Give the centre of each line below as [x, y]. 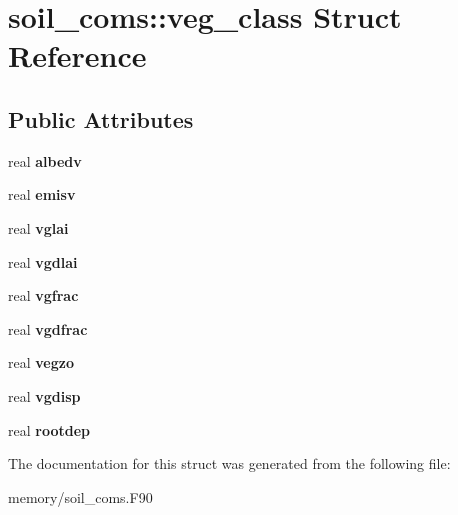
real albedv [45, 160]
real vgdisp [44, 395]
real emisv [42, 194]
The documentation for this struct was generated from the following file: [229, 463]
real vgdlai [43, 261]
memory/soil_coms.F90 [80, 496]
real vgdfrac [48, 328]
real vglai [38, 227]
